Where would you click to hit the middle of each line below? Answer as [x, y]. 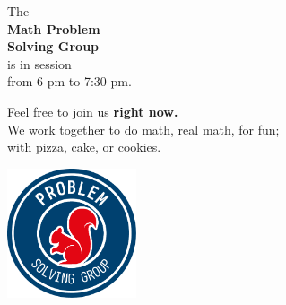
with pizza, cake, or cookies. [84, 147]
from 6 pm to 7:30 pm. [69, 81]
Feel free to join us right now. [93, 111]
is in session [39, 63]
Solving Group [53, 46]
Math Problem [54, 28]
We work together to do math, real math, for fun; [143, 129]
